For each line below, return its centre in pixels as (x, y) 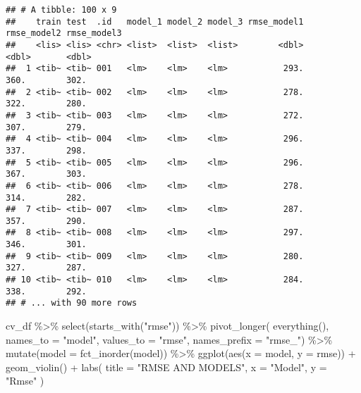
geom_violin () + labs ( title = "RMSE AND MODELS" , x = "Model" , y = (166, 367)
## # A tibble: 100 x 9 (61, 10)
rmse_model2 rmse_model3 (64, 33)
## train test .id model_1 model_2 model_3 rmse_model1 (155, 21)
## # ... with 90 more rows (72, 303)
